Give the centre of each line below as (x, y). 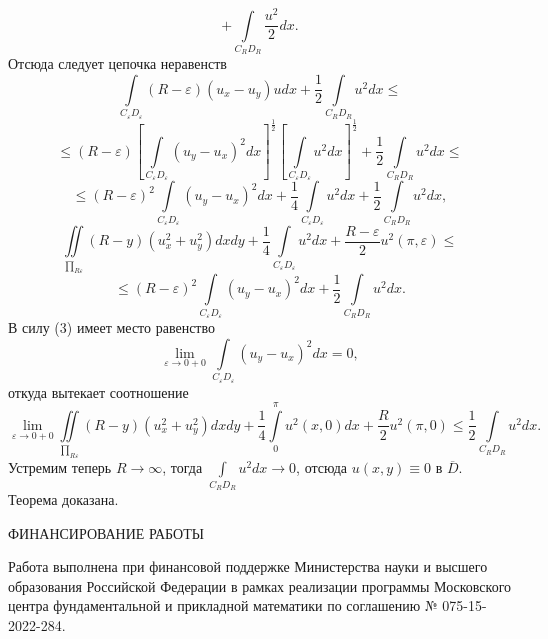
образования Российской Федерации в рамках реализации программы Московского (260, 585)
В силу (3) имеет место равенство (111, 327)
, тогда (182, 467)
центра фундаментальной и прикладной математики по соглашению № (223, 605)
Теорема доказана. (63, 498)
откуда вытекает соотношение (98, 391)
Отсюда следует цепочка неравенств (117, 63)
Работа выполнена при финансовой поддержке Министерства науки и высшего (248, 566)
